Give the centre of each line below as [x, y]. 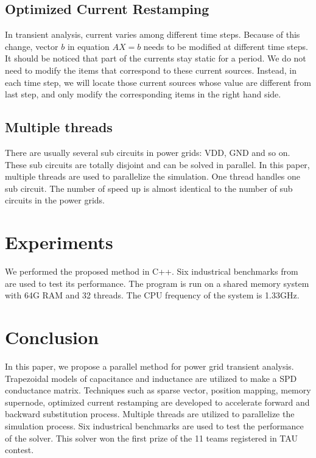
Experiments [59, 242]
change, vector [32, 46]
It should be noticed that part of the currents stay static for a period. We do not [156, 58]
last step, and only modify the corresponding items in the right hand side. [143, 94]
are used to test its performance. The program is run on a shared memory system [157, 283]
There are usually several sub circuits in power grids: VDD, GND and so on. [148, 152]
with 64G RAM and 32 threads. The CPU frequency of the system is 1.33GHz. [152, 295]
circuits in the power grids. [55, 200]
